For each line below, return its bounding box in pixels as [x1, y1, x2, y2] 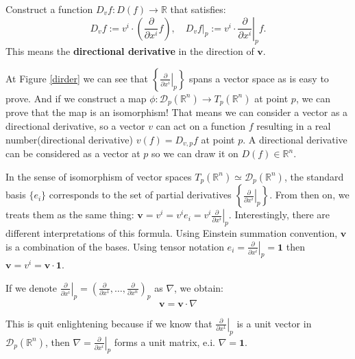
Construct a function [5, 2, 93, 16]
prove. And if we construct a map [5, 91, 147, 105]
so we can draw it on [151, 146, 238, 161]
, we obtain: [174, 280, 224, 294]
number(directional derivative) [5, 132, 134, 146]
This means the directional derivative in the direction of [5, 44, 254, 58]
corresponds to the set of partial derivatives [49, 187, 232, 202]
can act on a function [156, 119, 245, 133]
